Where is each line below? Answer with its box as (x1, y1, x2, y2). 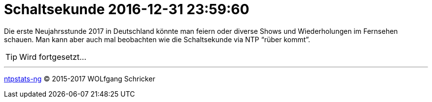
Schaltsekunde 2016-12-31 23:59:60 (4, 1, 250, 18)
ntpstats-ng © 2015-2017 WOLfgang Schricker (4, 74, 155, 83)
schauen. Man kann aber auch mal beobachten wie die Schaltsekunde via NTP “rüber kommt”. (4, 35, 310, 44)
